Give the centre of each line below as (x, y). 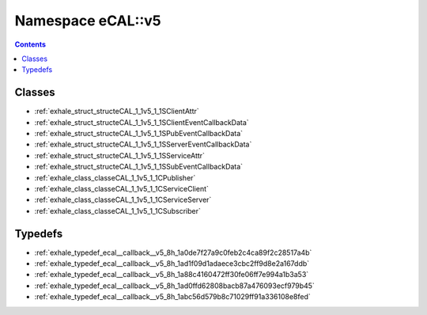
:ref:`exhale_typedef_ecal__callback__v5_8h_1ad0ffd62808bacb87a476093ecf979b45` (175, 286)
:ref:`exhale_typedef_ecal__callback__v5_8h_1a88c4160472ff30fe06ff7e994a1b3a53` (172, 275)
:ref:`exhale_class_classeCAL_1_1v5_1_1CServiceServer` (123, 200)
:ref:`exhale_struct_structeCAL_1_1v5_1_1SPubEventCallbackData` (139, 134)
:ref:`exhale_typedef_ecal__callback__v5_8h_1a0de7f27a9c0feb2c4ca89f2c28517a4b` (173, 252)
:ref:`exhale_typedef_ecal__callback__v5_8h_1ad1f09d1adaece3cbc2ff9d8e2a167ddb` (172, 264)
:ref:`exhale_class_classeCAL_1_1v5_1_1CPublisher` (115, 177)
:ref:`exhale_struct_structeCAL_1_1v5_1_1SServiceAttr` (120, 155)
